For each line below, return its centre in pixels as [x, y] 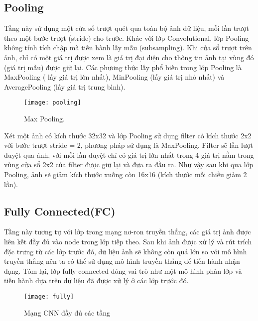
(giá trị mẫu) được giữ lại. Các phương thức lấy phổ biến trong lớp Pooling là [123, 67]
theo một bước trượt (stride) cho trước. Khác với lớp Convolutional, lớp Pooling [127, 38]
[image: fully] [49, 296]
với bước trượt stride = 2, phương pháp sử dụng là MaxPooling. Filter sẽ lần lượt [129, 145]
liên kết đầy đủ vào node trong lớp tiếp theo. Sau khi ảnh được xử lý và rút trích [128, 241]
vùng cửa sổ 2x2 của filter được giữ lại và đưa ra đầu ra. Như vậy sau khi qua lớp [129, 164]
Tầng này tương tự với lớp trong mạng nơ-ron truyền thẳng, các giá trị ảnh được [128, 232]
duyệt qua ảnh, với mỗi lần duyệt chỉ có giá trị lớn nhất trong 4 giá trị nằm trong [129, 155]
